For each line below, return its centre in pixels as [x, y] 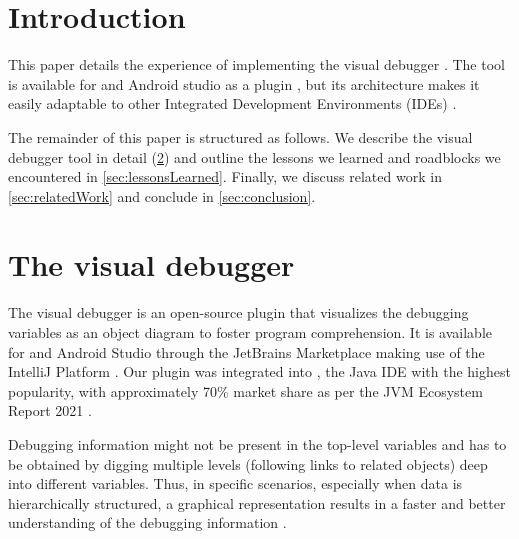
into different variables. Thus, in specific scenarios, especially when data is [235, 483]
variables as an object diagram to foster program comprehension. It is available [250, 332]
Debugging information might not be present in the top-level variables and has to [257, 443]
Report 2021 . [50, 410]
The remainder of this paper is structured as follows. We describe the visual [240, 136]
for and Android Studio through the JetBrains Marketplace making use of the [246, 351]
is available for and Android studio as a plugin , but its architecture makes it [244, 83]
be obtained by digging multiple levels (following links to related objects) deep [248, 463]
